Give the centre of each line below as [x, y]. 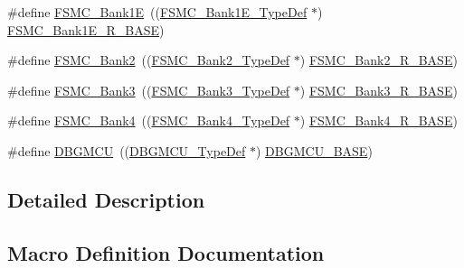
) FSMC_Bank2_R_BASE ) [379, 60]
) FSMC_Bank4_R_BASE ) [379, 120]
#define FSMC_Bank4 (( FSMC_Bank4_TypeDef [149, 120]
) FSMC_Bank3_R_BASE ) [379, 90]
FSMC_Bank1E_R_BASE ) [86, 29]
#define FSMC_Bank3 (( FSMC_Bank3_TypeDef [149, 90]
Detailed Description [106, 199]
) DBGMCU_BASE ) [314, 150]
